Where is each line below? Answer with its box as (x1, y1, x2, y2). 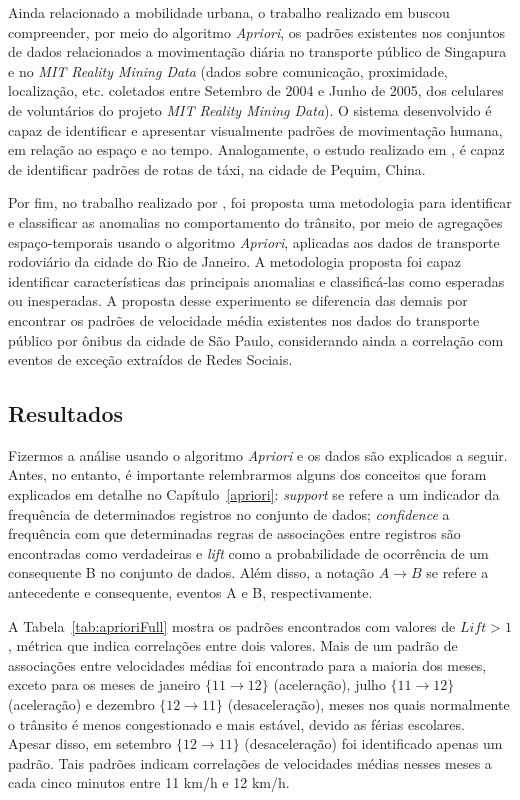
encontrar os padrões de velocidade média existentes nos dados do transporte (8, 309, 480, 330)
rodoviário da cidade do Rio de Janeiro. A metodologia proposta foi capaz (8, 251, 461, 272)
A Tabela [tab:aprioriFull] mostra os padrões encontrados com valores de (8, 615, 456, 636)
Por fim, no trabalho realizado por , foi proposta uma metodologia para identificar (8, 192, 512, 213)
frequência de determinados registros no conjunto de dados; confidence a (8, 503, 450, 524)
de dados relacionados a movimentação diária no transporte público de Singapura (8, 41, 507, 62)
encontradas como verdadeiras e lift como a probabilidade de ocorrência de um (8, 542, 489, 563)
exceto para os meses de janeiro (8, 674, 201, 695)
